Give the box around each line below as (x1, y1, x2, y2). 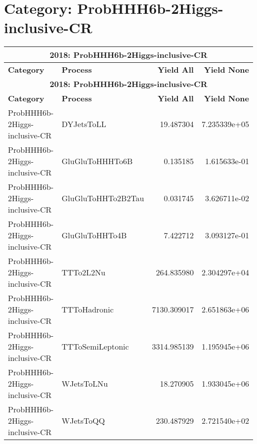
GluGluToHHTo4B (61, 229, 127, 241)
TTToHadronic (61, 304, 114, 315)
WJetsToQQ (61, 415, 105, 427)
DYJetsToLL (61, 118, 106, 130)
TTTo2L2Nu (61, 266, 106, 278)
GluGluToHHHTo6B (61, 155, 133, 167)
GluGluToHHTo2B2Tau (61, 192, 144, 204)
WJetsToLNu (61, 378, 108, 390)
